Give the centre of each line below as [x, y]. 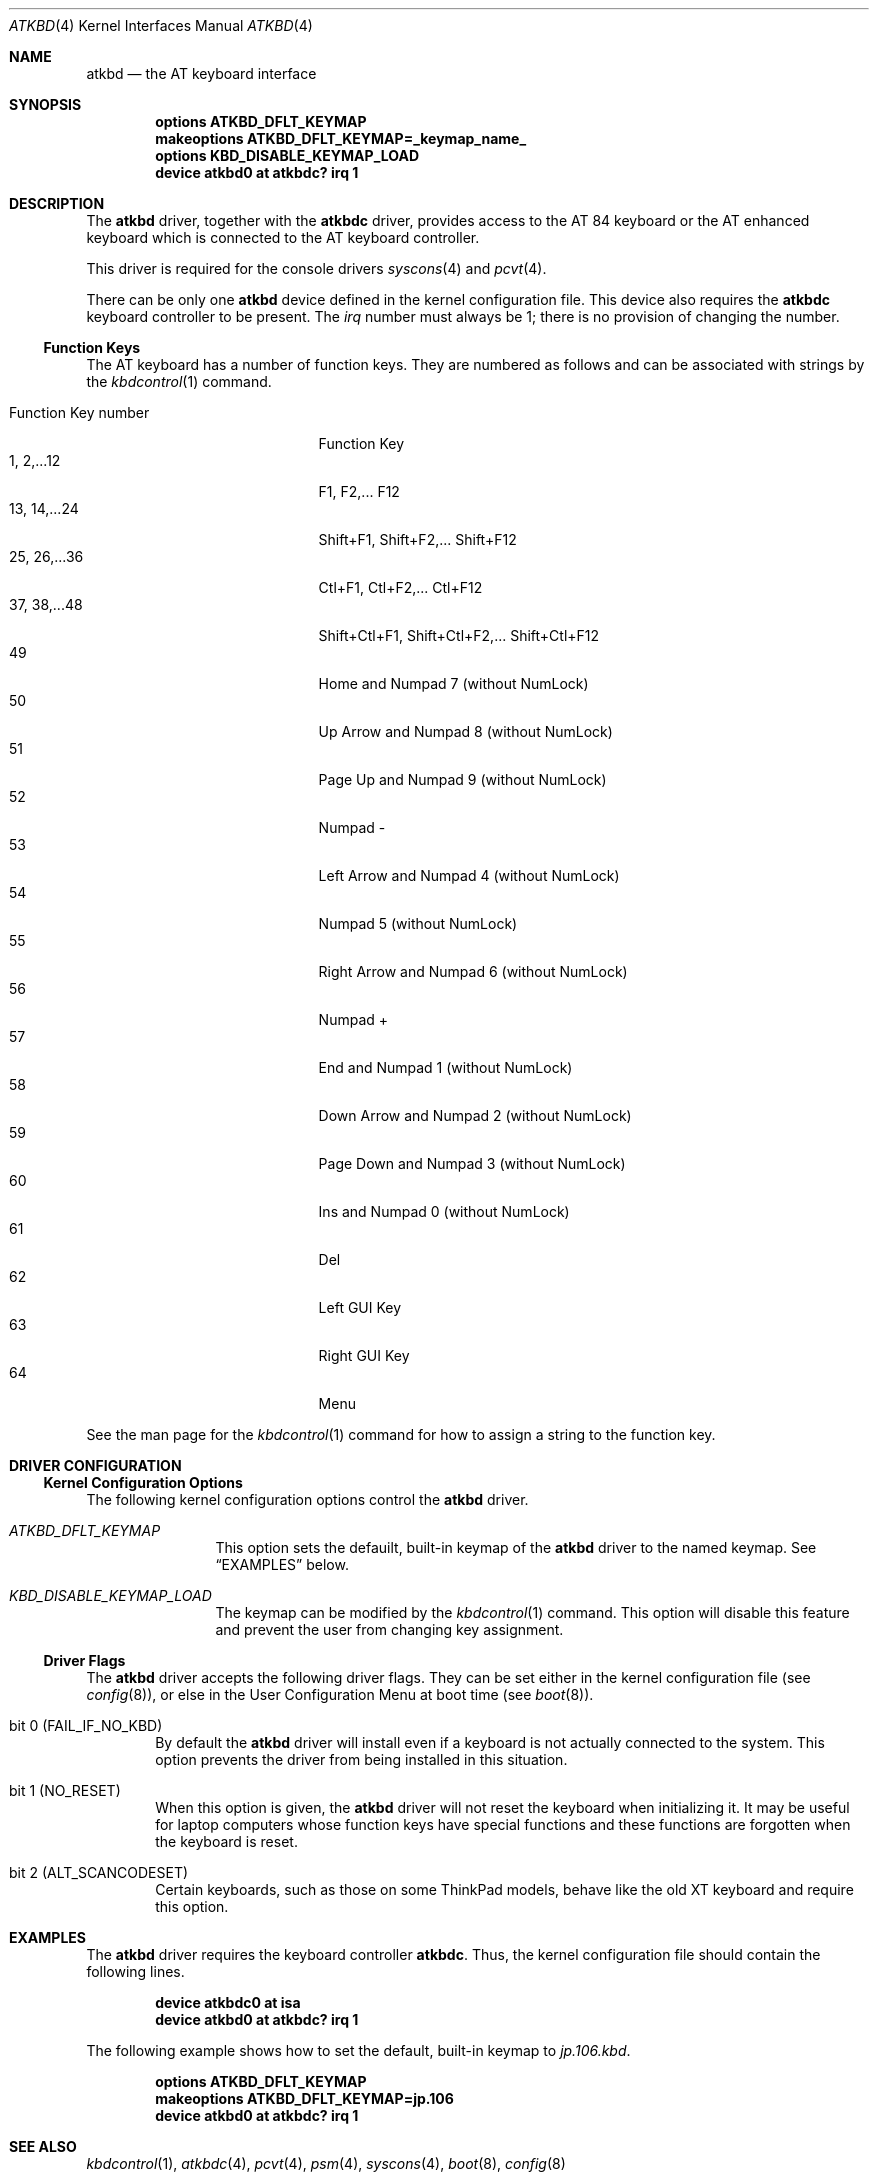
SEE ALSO [43, 2146]
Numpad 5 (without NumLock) [418, 923]
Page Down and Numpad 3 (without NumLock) [472, 1163]
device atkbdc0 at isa [228, 2002]
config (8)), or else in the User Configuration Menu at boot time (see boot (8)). [340, 1694]
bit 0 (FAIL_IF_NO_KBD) [86, 1725]
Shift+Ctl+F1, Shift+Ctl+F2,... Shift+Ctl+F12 [459, 635]
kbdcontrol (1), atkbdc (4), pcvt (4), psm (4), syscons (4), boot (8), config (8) [326, 2163]
